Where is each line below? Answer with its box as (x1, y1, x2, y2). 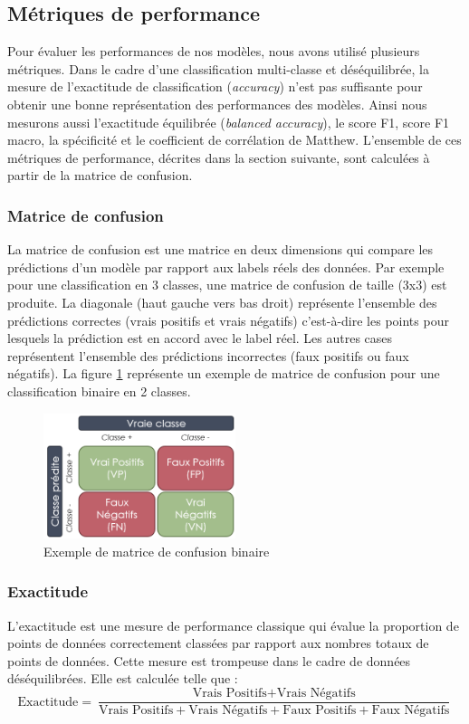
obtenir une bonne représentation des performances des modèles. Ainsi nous (7, 94, 427, 113)
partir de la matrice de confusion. (7, 166, 193, 185)
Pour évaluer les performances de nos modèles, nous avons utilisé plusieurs (7, 42, 420, 61)
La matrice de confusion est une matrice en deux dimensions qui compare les (7, 240, 434, 259)
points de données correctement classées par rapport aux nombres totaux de (7, 633, 429, 653)
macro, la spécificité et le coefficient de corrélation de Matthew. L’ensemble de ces (7, 130, 462, 149)
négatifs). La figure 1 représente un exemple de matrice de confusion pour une (7, 364, 440, 383)
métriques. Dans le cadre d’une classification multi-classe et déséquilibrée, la (7, 59, 429, 78)
